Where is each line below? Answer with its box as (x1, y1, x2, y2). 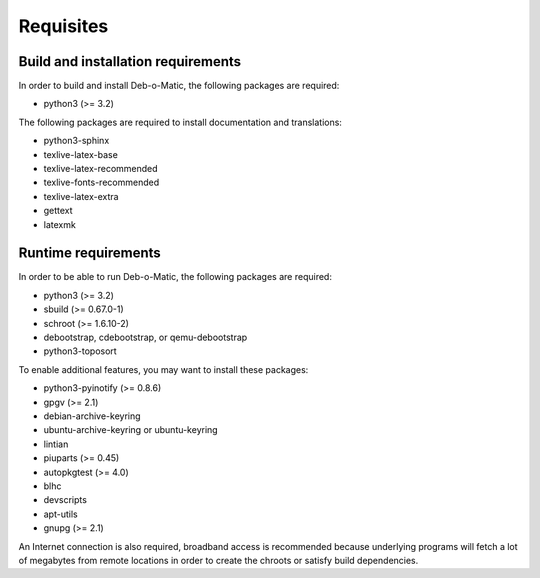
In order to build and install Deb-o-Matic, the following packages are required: (18, 80, 340, 92)
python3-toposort (43, 345, 117, 357)
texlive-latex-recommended (43, 163, 159, 175)
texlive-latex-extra (43, 190, 119, 202)
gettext (43, 205, 74, 217)
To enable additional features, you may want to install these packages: (18, 363, 309, 375)
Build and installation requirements (18, 53, 242, 70)
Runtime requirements (18, 245, 162, 262)
